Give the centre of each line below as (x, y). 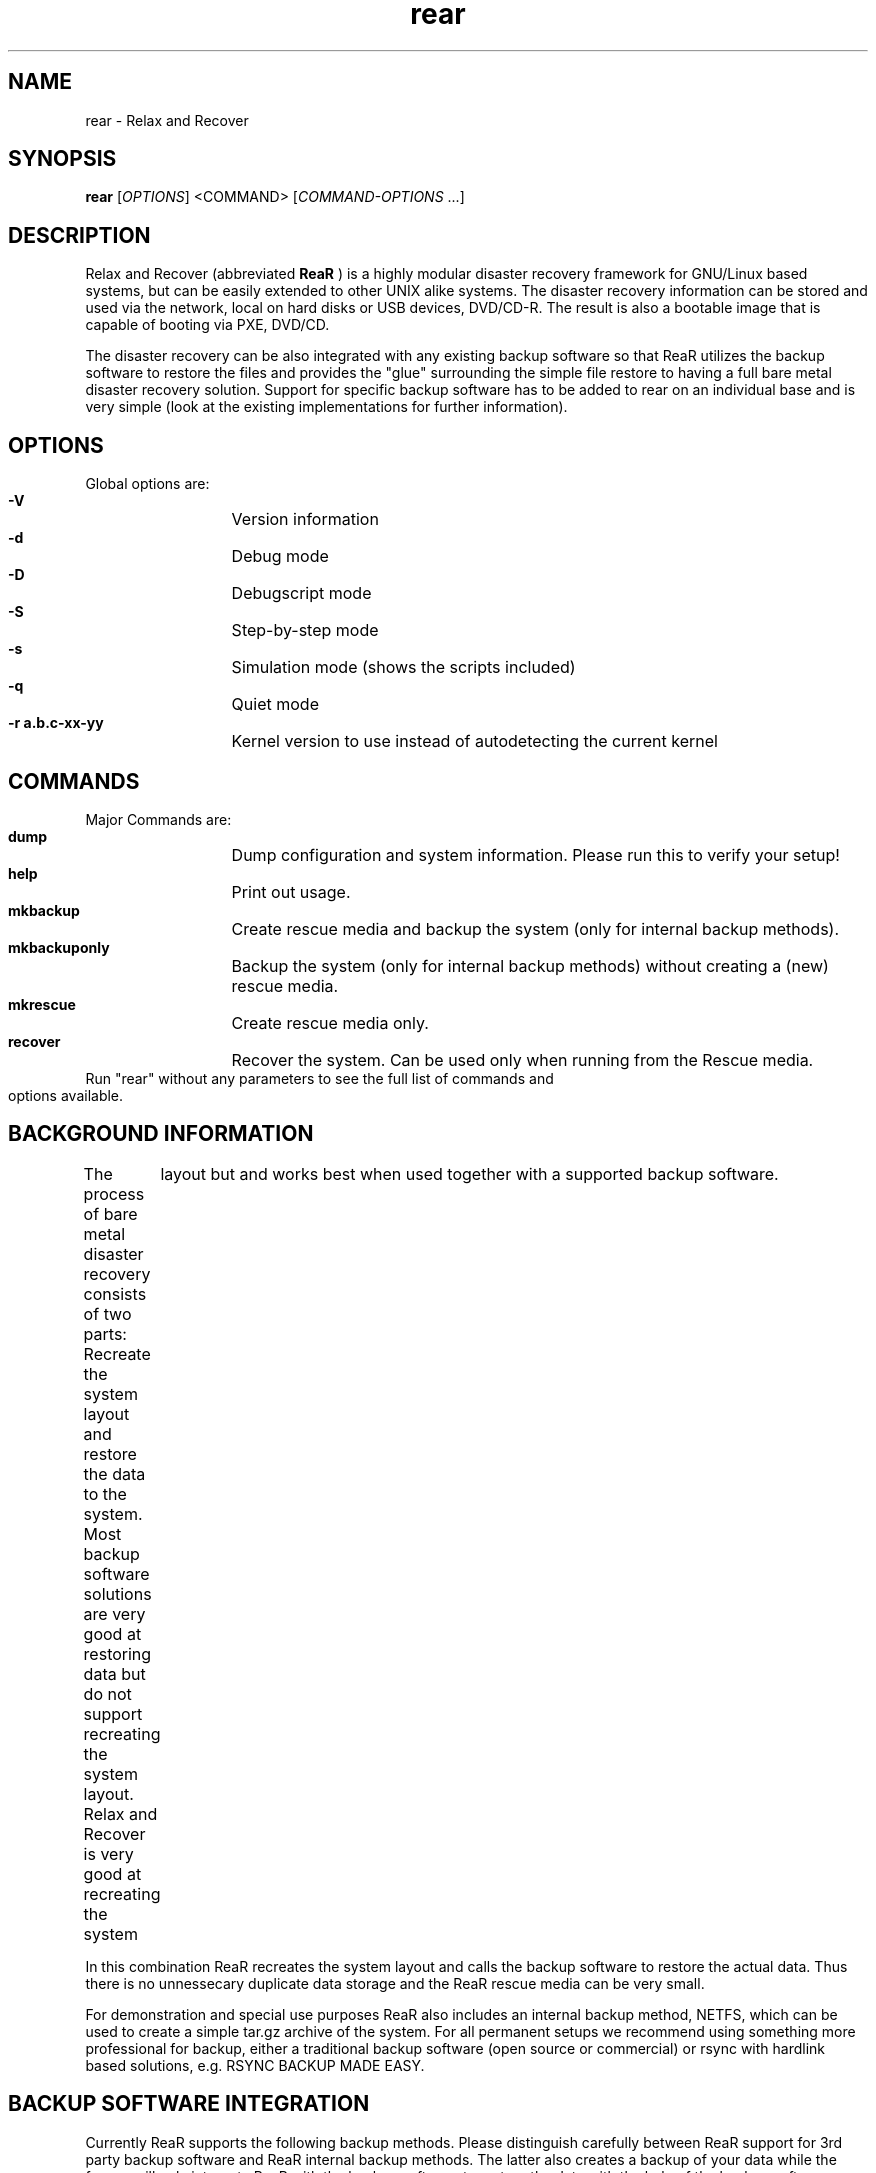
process (114, 1193)
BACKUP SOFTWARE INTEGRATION (189, 2104)
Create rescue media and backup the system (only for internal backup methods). (535, 928)
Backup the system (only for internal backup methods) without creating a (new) (530, 965)
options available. (66, 1095)
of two (107, 1313)
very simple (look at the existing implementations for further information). (326, 407)
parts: (105, 1333)
